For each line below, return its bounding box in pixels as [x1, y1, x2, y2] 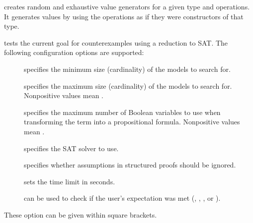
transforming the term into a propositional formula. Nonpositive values [24, 116, 240, 127]
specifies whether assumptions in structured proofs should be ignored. [24, 160, 236, 170]
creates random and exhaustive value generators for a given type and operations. [4, 1, 250, 11]
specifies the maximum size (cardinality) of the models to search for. [24, 80, 232, 91]
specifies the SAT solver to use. [24, 143, 119, 153]
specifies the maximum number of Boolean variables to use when [24, 107, 221, 117]
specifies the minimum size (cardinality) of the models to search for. [24, 63, 231, 74]
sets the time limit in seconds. [24, 176, 115, 186]
